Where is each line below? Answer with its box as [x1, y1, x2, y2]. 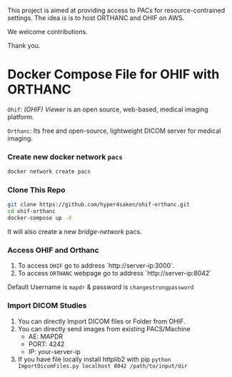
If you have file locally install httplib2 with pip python [17, 355, 171, 363]
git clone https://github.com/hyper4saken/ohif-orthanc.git [7, 201, 191, 208]
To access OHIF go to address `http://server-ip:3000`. [17, 261, 175, 270]
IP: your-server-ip [28, 347, 81, 356]
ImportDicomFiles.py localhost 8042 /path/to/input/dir [17, 362, 188, 370]
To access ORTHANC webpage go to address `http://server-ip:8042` [17, 269, 212, 278]
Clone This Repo [7, 185, 66, 195]
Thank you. [7, 41, 41, 49]
